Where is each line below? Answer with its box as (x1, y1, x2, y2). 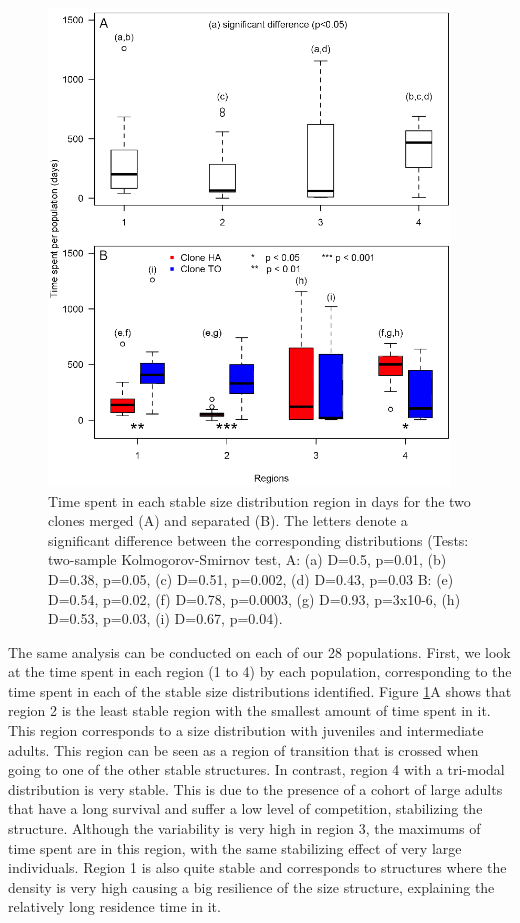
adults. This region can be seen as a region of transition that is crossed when (8, 739, 479, 760)
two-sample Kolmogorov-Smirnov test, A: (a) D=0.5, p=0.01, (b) (48, 549, 447, 570)
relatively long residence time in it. (8, 896, 221, 917)
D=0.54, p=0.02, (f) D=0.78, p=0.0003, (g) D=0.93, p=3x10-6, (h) (48, 588, 461, 609)
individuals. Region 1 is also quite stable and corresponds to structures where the (8, 857, 507, 878)
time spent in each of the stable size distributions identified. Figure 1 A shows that (8, 680, 512, 701)
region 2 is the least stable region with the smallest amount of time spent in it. (8, 700, 491, 721)
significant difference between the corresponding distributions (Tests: (48, 529, 469, 550)
